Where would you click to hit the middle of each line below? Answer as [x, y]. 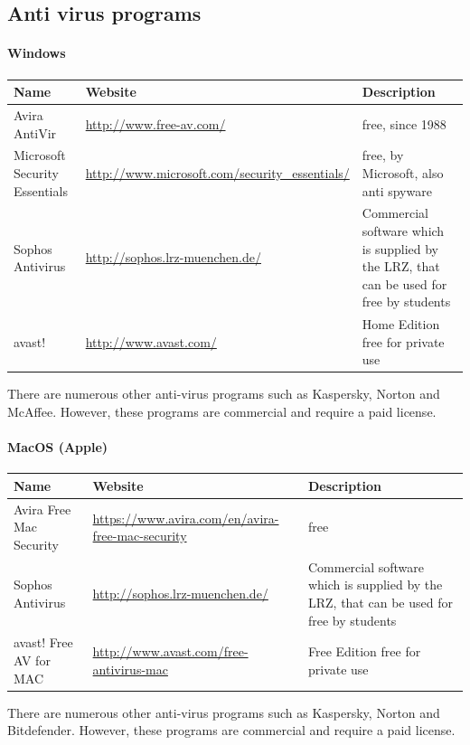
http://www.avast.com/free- [170, 651]
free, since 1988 [404, 123]
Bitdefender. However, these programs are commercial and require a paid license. [231, 730]
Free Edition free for [364, 651]
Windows [37, 53]
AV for [32, 660]
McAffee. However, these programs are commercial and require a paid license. [222, 412]
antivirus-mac [130, 669]
